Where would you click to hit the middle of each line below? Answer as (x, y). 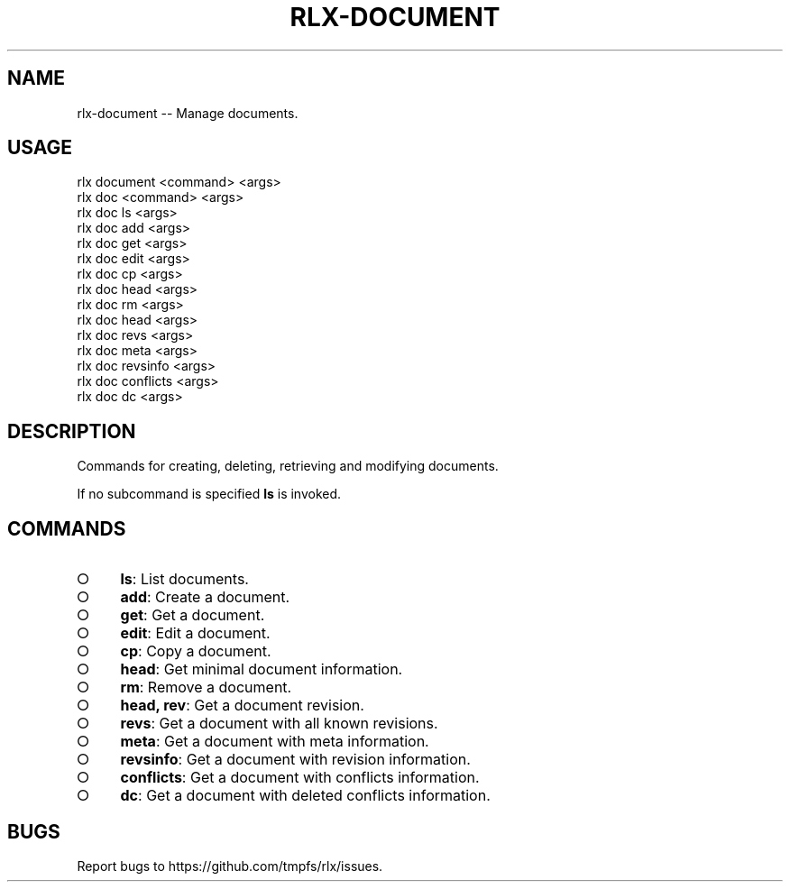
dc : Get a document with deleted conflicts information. (305, 796)
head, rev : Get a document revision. (242, 706)
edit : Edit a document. (195, 633)
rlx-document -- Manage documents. (188, 113)
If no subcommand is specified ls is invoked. (209, 494)
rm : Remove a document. (206, 687)
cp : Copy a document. (196, 651)
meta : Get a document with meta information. (275, 742)
